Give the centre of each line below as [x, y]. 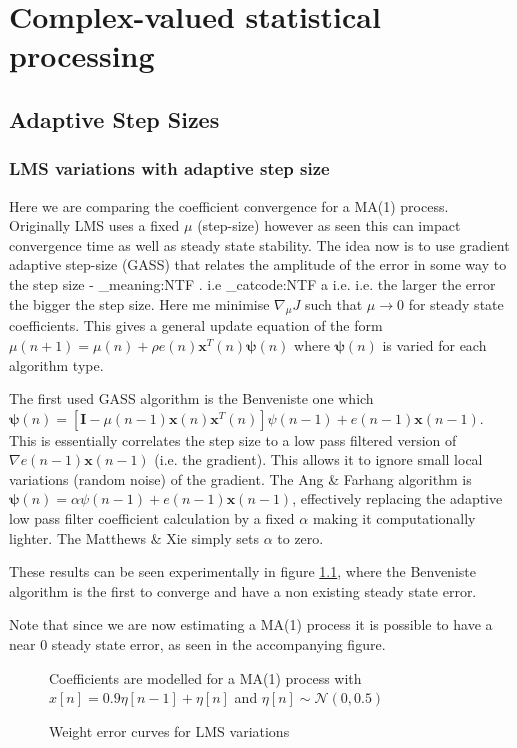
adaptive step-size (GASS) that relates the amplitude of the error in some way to [258, 264]
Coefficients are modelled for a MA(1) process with [205, 677]
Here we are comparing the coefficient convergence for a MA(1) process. [229, 205]
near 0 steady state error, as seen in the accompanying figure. [197, 644]
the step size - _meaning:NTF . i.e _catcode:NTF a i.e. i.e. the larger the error [252, 283]
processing [82, 55]
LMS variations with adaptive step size [169, 168]
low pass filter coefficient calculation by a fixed [152, 518]
